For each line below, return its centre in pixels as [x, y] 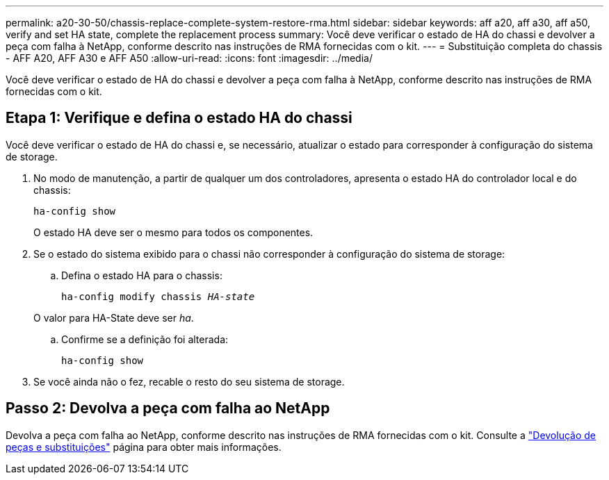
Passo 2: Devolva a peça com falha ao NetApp [168, 408]
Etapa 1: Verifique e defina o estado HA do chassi [179, 118]
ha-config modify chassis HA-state [158, 296]
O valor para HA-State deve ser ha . [114, 317]
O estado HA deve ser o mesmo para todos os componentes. [173, 232]
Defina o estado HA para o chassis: [142, 275]
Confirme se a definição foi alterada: [145, 339]
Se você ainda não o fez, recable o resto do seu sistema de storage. [189, 381]
